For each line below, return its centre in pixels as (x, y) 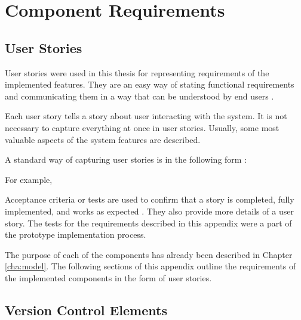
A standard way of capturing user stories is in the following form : (126, 159)
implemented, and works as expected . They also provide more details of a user (149, 211)
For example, (29, 179)
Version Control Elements (86, 310)
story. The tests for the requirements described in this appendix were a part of (148, 223)
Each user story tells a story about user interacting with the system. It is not (146, 116)
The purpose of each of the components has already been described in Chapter (149, 254)
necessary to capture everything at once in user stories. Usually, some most (142, 127)
